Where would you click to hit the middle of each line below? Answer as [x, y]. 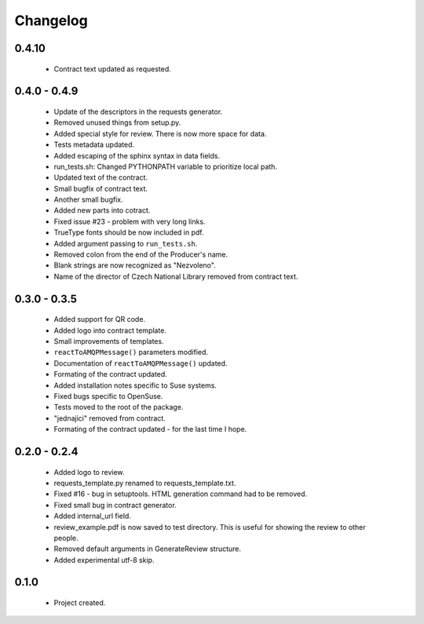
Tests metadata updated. [94, 144]
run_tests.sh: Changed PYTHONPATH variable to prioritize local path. [166, 166]
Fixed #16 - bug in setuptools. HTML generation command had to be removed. [181, 494]
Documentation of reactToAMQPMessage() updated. [141, 363]
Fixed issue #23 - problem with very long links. [130, 221]
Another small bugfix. [88, 199]
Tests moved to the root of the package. [119, 407]
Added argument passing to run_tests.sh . [126, 243]
